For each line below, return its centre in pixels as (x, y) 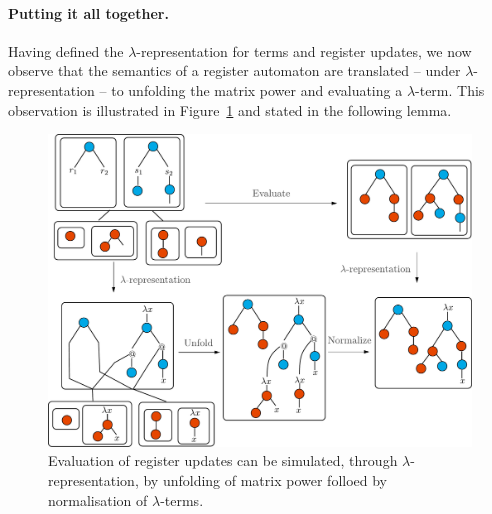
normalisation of (98, 499)
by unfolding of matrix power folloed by (265, 479)
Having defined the (66, 50)
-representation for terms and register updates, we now (304, 50)
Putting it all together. (88, 12)
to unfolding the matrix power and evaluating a (257, 89)
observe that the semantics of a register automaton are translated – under (234, 70)
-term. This (450, 89)
